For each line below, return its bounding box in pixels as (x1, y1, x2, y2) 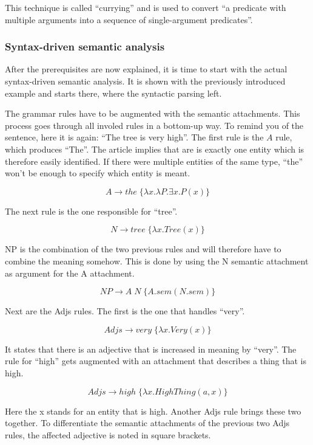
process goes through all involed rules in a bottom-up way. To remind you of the (5, 119, 304, 131)
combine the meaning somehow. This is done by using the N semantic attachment (5, 254, 309, 267)
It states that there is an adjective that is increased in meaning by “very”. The (5, 342, 297, 355)
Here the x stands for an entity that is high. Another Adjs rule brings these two (5, 404, 301, 417)
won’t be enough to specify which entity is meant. (5, 167, 190, 179)
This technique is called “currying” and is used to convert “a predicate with (5, 1, 286, 13)
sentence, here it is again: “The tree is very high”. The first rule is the (5, 131, 264, 143)
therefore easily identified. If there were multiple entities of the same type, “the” (5, 154, 303, 167)
